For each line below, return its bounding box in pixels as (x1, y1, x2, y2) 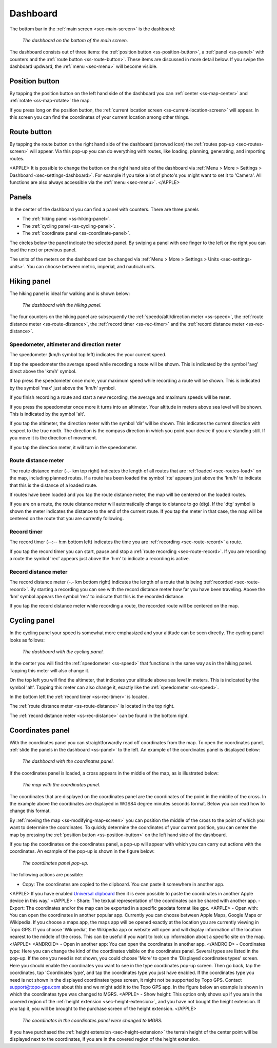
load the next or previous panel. (9, 247, 77, 253)
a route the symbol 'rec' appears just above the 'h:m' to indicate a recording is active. (9, 556, 190, 561)
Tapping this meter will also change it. (9, 667, 90, 673)
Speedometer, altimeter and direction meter (9, 341, 121, 348)
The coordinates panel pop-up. (22, 860, 89, 866)
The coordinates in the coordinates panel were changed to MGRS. (22, 1017, 163, 1023)
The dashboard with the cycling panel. (22, 649, 104, 655)
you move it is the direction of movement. (9, 435, 97, 441)
